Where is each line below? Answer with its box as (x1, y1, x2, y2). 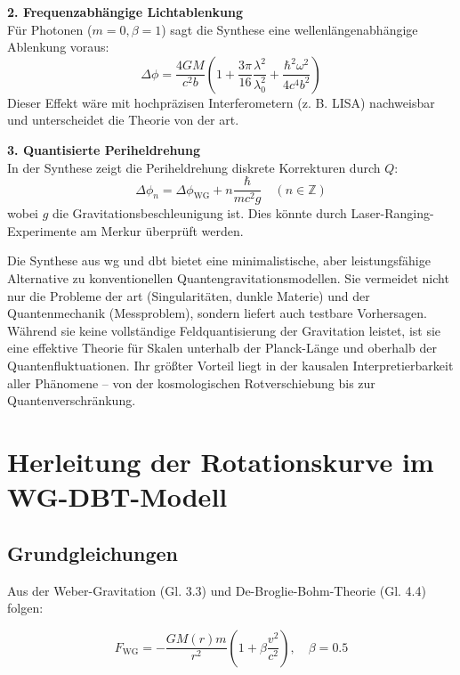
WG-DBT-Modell (7, 478, 228, 515)
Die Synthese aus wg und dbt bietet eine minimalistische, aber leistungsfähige (7, 251, 431, 270)
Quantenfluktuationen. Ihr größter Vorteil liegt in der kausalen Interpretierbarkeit (7, 355, 454, 374)
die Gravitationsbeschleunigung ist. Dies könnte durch (52, 204, 347, 223)
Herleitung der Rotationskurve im (7, 443, 434, 479)
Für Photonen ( (7, 20, 93, 38)
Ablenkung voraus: (7, 37, 109, 56)
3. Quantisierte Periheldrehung (7, 140, 201, 159)
